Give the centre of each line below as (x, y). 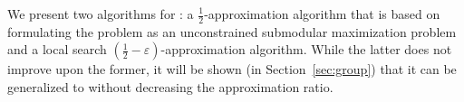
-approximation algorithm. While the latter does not (306, 49)
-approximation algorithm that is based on (322, 14)
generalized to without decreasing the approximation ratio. (170, 87)
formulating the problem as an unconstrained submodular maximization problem (232, 31)
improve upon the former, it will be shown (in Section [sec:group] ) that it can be (232, 69)
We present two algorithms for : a (101, 14)
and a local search (57, 49)
